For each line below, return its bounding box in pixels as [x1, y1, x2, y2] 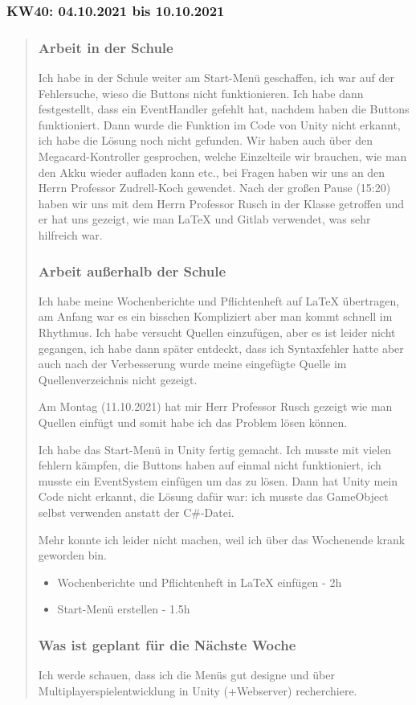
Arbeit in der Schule [38, 37, 173, 57]
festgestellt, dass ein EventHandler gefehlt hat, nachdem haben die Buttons [38, 100, 410, 117]
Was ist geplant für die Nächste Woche [38, 634, 296, 654]
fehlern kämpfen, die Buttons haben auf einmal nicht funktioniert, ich [38, 457, 381, 473]
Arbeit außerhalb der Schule [38, 260, 226, 281]
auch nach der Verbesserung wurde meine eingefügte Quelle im [38, 355, 347, 372]
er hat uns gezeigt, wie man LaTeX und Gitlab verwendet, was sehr [38, 211, 371, 227]
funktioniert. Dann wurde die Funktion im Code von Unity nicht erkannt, [38, 116, 401, 133]
